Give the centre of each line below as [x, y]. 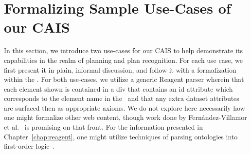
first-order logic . [29, 146]
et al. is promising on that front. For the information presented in [103, 127]
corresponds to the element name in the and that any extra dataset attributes [122, 98]
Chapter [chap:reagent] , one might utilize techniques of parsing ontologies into [121, 136]
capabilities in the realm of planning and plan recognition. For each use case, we [123, 60]
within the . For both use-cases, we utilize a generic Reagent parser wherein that [124, 79]
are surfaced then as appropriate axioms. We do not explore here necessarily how [125, 107]
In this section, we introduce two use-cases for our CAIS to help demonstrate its [124, 50]
